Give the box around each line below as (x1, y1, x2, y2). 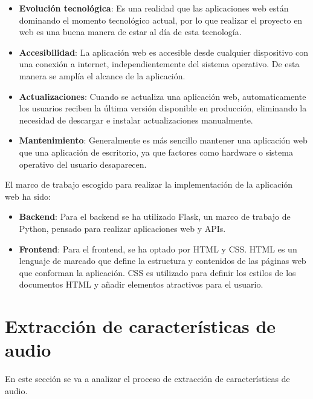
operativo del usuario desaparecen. (19, 157, 147, 170)
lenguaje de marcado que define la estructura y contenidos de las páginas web (19, 254, 306, 267)
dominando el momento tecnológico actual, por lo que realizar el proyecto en (19, 13, 303, 26)
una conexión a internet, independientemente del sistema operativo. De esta (19, 58, 300, 70)
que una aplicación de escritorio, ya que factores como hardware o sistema (19, 145, 293, 158)
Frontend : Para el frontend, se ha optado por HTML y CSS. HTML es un (19, 242, 297, 255)
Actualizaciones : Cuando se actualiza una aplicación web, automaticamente (19, 90, 306, 102)
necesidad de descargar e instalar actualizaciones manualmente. (19, 113, 253, 126)
